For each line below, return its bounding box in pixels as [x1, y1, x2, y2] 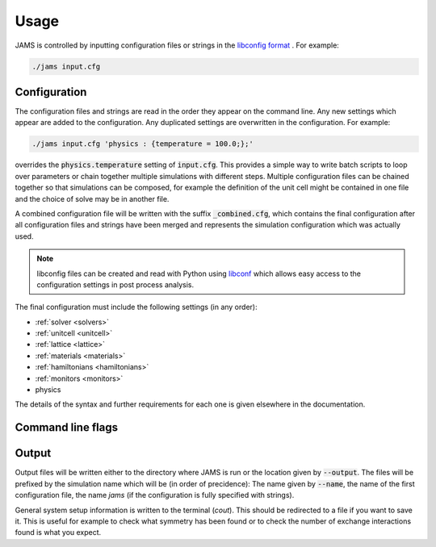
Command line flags [15, 420, 119, 435]
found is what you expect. [15, 528, 102, 537]
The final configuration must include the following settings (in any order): [15, 303, 258, 312]
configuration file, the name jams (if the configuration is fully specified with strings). [15, 491, 295, 500]
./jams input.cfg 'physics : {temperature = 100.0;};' [31, 140, 254, 148]
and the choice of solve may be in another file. [15, 194, 170, 203]
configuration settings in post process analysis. [36, 279, 194, 290]
